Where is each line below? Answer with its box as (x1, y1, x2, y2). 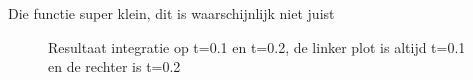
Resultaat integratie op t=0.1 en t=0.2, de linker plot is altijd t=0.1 (48, 36, 466, 57)
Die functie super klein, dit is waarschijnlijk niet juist (8, 3, 335, 23)
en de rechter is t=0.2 (48, 56, 181, 77)
